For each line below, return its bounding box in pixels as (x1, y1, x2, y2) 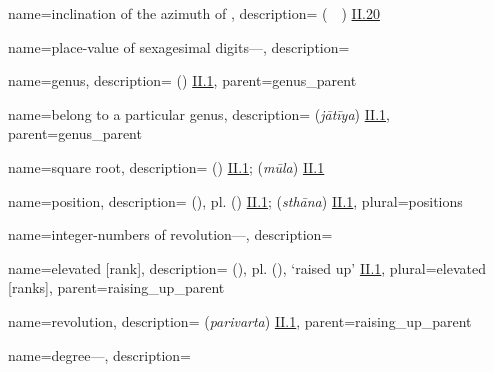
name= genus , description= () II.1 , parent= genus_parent (8, 70, 357, 91)
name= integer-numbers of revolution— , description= (8, 224, 333, 245)
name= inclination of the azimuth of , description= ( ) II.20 (8, 3, 380, 23)
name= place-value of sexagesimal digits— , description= (8, 36, 350, 57)
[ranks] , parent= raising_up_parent (8, 277, 225, 298)
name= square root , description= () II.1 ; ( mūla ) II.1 (8, 156, 325, 177)
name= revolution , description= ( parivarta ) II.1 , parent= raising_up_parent (8, 310, 472, 331)
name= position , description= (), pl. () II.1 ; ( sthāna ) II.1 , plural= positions (8, 190, 463, 211)
